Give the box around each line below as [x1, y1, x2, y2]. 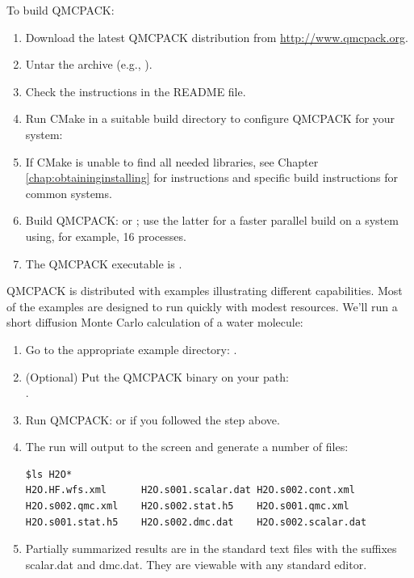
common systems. [25, 184, 112, 201]
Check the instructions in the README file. [25, 82, 246, 99]
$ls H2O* [25, 468, 73, 480]
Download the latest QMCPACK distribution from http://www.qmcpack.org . [25, 28, 408, 45]
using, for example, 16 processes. [25, 227, 186, 244]
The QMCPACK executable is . [25, 255, 182, 272]
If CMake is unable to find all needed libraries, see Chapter [25, 153, 319, 170]
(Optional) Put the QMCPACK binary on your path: [25, 368, 289, 385]
